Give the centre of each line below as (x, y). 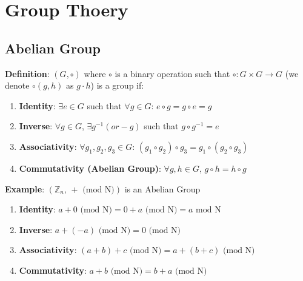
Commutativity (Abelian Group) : (90, 168)
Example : (25, 188)
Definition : (27, 73)
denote (17, 85)
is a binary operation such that (172, 73)
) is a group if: (117, 85)
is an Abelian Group (162, 188)
